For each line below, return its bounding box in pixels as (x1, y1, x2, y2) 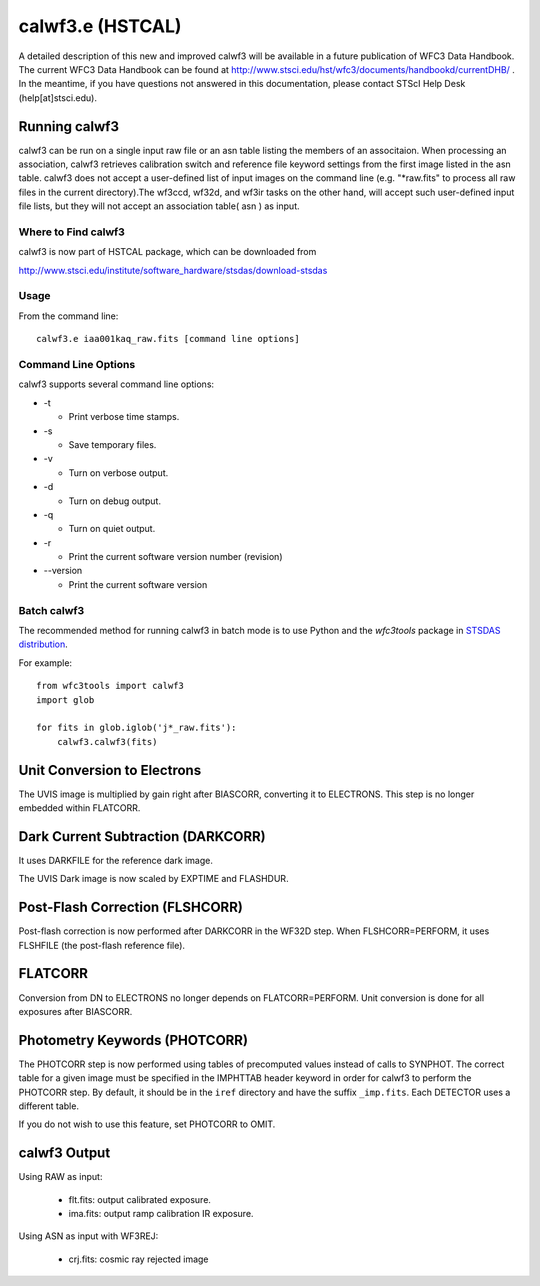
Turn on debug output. (68, 495, 162, 507)
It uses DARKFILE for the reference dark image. (18, 854, 214, 866)
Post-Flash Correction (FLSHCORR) (18, 899, 244, 916)
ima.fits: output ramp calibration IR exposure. (68, 1208, 254, 1220)
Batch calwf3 (18, 603, 85, 617)
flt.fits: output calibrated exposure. (68, 1193, 212, 1205)
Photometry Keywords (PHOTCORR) (18, 1031, 249, 1049)
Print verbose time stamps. (68, 411, 180, 423)
